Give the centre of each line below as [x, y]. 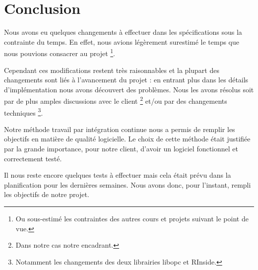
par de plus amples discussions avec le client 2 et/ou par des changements [116, 100]
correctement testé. [33, 158]
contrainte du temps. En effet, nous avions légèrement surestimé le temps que [122, 41]
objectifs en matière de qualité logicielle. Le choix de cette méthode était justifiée [127, 139]
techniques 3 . [24, 112]
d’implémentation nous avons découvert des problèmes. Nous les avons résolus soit [129, 89]
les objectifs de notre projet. [47, 194]
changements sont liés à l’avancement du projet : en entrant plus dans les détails [126, 80]
